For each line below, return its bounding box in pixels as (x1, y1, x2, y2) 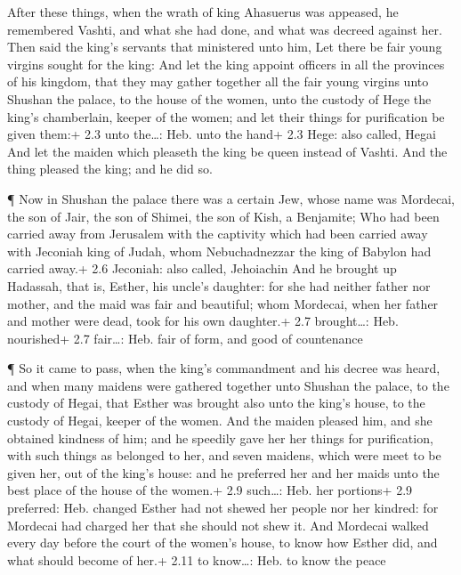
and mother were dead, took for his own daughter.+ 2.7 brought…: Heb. (7, 312, 399, 330)
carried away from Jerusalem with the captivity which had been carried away (7, 224, 428, 243)
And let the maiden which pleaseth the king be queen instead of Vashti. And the (7, 142, 448, 160)
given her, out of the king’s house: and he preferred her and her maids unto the (7, 463, 440, 482)
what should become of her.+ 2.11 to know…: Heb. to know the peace (7, 550, 386, 569)
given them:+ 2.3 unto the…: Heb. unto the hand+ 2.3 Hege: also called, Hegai (7, 125, 436, 143)
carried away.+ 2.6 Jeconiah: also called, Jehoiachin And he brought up (7, 259, 397, 278)
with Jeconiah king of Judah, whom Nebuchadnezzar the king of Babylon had (7, 241, 432, 260)
